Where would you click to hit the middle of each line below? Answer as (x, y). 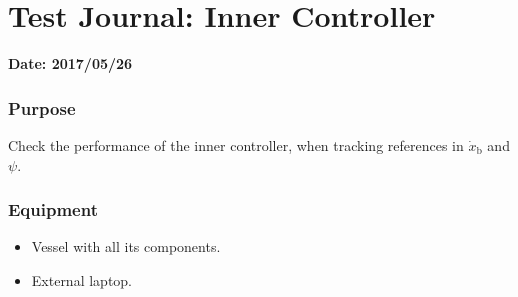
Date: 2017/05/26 (70, 63)
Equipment (53, 209)
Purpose (42, 107)
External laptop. (82, 279)
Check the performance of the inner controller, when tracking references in (236, 144)
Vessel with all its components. (126, 246)
